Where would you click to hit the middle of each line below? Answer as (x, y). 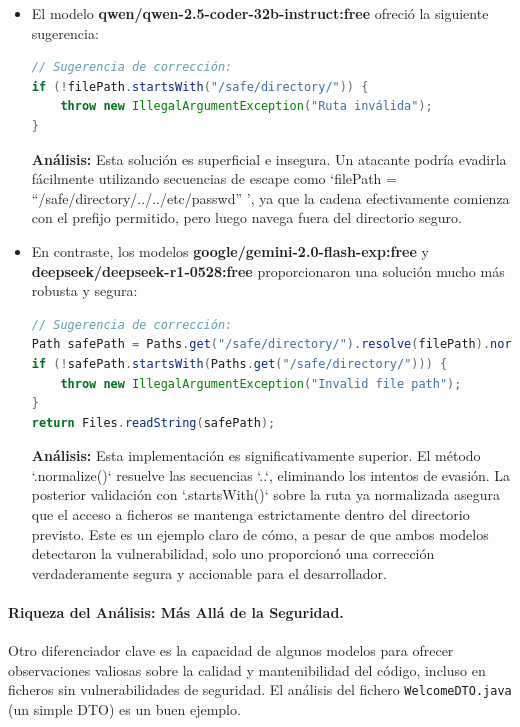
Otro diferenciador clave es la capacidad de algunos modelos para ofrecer (231, 650)
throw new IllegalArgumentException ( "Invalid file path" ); (261, 383)
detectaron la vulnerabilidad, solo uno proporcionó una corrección (233, 553)
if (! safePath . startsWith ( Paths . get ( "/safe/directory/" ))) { (239, 363)
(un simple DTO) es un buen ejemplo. (124, 709)
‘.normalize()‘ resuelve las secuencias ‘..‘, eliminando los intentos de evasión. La (271, 474)
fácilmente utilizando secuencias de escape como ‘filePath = (214, 178)
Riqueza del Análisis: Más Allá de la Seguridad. (176, 612)
